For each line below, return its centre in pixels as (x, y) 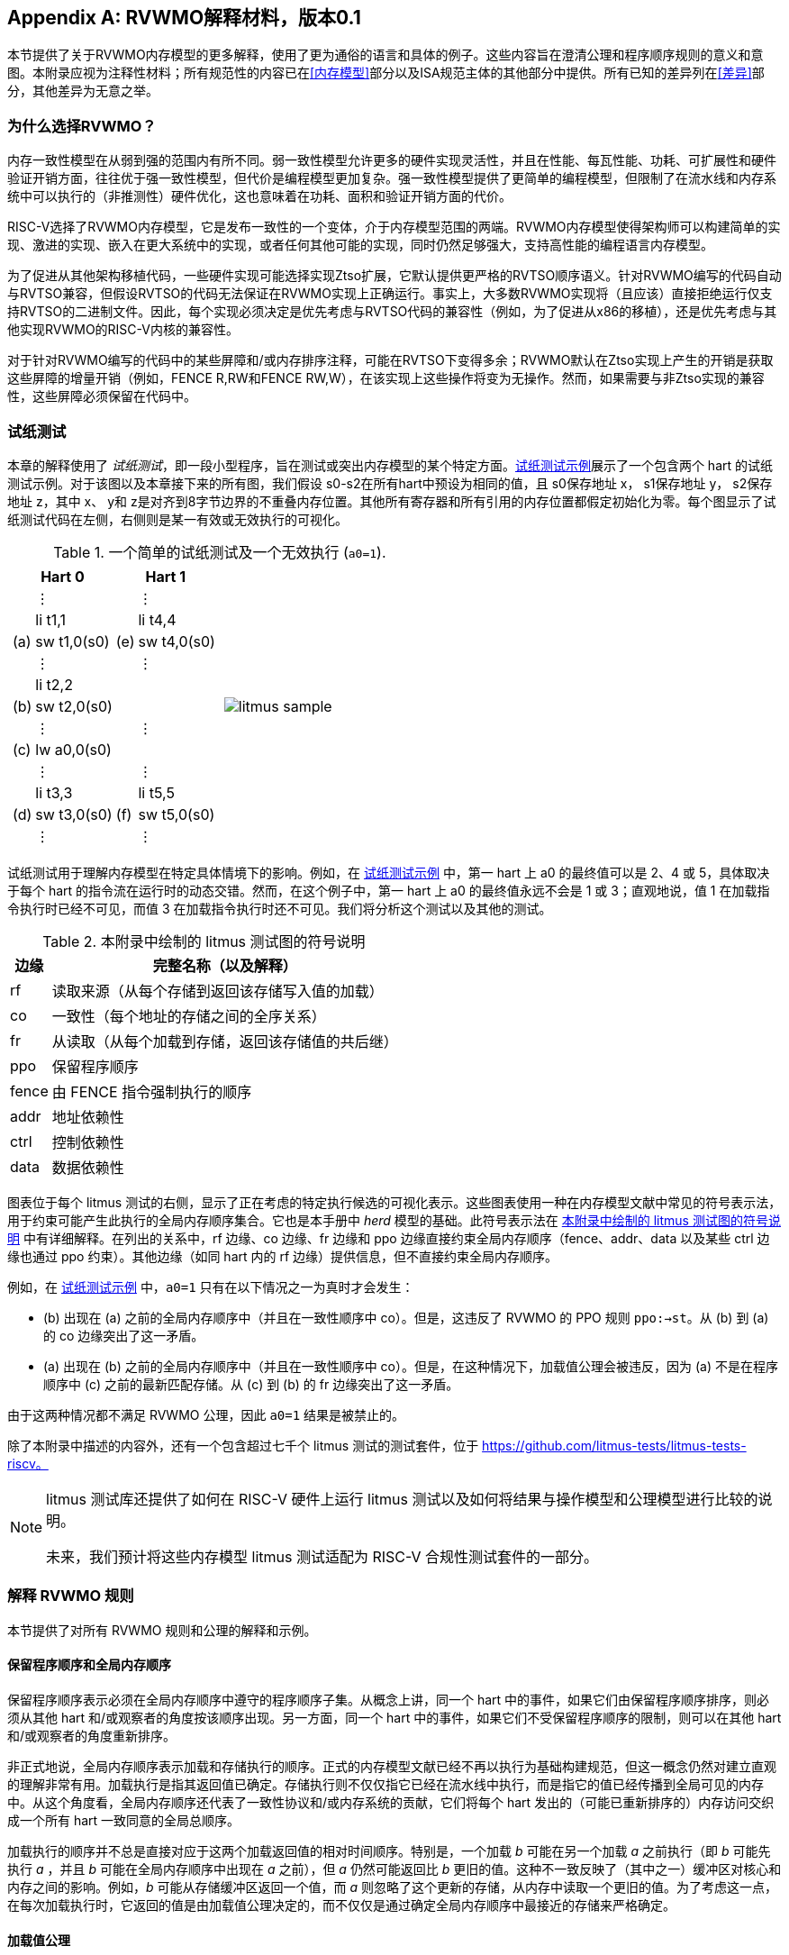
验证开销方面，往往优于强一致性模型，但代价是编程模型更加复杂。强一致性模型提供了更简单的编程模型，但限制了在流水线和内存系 (392, 178)
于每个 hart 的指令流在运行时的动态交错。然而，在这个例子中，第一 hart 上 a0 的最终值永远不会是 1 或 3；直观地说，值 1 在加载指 (389, 890)
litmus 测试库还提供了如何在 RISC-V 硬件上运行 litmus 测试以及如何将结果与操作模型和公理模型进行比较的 (402, 1499)
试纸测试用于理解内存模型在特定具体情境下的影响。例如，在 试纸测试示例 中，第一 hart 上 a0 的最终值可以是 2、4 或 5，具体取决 (389, 872)
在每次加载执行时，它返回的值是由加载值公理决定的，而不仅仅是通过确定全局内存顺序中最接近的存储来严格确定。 (341, 1905)
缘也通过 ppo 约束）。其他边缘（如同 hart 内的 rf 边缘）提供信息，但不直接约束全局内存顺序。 (283, 1256)
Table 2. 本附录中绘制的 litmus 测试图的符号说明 (204, 941)
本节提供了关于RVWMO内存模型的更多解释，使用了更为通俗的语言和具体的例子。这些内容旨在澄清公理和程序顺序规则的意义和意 (385, 55)
